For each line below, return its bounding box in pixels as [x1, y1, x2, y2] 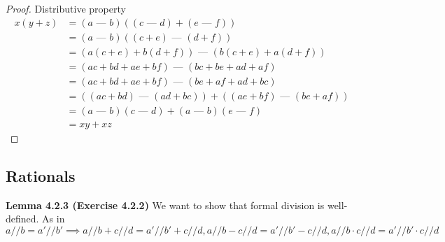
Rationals [6, 164, 76, 186]
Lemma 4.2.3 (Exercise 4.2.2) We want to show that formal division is [6, 197, 325, 212]
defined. [6, 211, 39, 226]
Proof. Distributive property [6, 1, 126, 15]
